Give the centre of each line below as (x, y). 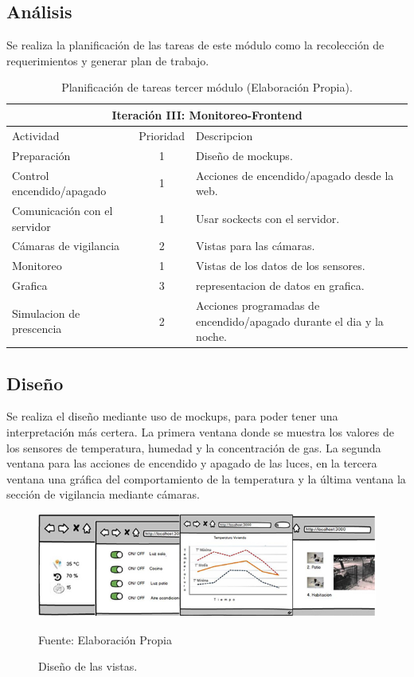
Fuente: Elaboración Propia (105, 639)
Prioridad (162, 135)
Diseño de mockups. (244, 155)
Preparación (41, 155)
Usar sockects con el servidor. (268, 218)
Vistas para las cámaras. (256, 246)
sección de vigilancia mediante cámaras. (103, 494)
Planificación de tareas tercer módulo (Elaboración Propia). (207, 87)
